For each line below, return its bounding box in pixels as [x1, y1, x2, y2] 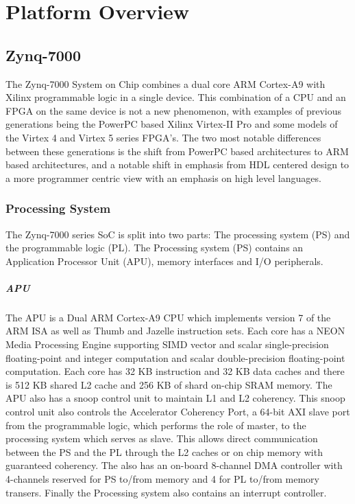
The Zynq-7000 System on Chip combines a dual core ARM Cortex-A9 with [5, 76, 326, 91]
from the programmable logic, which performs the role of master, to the [5, 417, 306, 432]
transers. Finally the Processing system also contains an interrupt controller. [5, 485, 327, 499]
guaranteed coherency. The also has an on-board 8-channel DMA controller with [5, 458, 343, 472]
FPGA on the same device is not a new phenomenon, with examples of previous [5, 103, 342, 117]
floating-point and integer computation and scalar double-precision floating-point [5, 350, 345, 365]
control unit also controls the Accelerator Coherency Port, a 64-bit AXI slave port [5, 404, 350, 419]
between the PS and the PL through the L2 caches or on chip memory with [5, 444, 323, 459]
